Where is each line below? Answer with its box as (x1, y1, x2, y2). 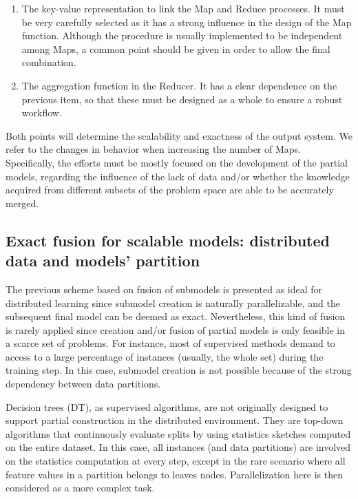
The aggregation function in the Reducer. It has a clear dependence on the (21, 78, 337, 92)
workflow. (21, 105, 62, 120)
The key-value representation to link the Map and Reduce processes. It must (21, 1, 345, 15)
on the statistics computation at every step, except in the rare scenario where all (6, 454, 346, 468)
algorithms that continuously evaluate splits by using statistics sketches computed (6, 426, 351, 440)
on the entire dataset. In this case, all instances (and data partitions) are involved (6, 440, 351, 454)
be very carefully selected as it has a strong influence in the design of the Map (21, 14, 352, 29)
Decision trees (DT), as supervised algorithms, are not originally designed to (6, 399, 328, 414)
